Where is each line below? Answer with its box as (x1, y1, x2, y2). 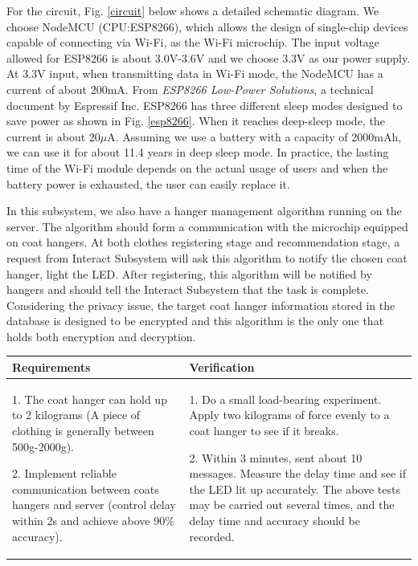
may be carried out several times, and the (189, 496, 395, 513)
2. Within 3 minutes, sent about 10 (189, 449, 363, 466)
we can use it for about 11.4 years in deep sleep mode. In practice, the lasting (6, 144, 389, 161)
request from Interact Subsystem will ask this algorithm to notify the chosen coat (6, 249, 408, 266)
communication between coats (12, 480, 159, 497)
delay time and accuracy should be (189, 511, 360, 528)
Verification (189, 358, 255, 375)
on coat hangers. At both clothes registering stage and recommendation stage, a (6, 234, 400, 250)
